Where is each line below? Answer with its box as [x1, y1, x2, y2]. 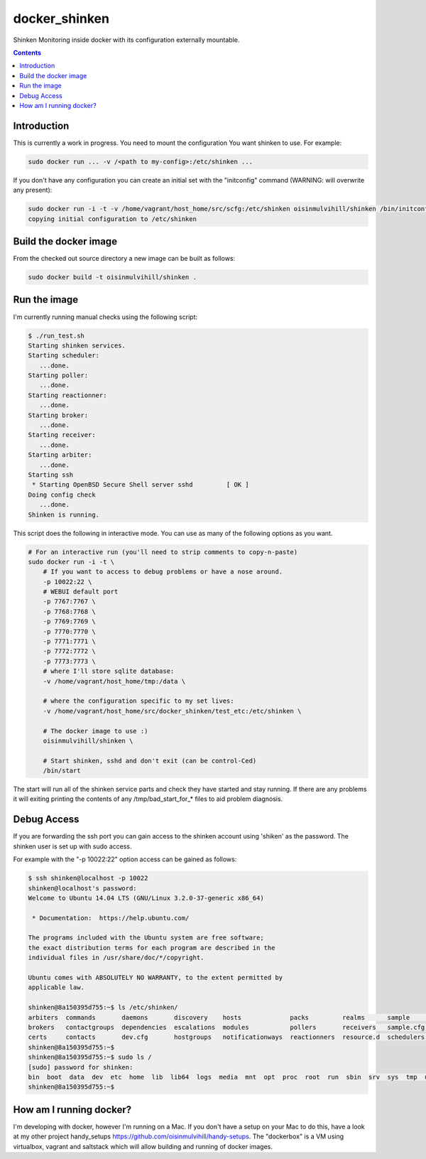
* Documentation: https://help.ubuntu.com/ [32, 914, 190, 922]
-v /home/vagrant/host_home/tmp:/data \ [43, 677, 186, 685]
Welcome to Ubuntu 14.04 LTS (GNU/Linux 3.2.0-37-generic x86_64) [28, 894, 264, 902]
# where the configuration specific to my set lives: [43, 697, 234, 705]
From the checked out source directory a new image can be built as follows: [13, 254, 236, 263]
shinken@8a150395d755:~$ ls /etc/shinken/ [28, 1003, 178, 1012]
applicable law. [28, 983, 85, 991]
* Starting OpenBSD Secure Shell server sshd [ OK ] [32, 480, 249, 489]
